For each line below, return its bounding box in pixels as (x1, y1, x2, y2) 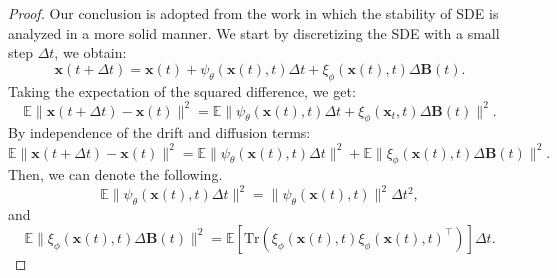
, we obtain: (54, 42, 127, 63)
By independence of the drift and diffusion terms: (8, 122, 311, 143)
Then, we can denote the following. (8, 164, 223, 185)
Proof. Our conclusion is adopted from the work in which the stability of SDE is (8, 3, 499, 23)
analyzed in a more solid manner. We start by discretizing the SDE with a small (8, 22, 500, 43)
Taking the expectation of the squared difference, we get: (8, 80, 356, 101)
